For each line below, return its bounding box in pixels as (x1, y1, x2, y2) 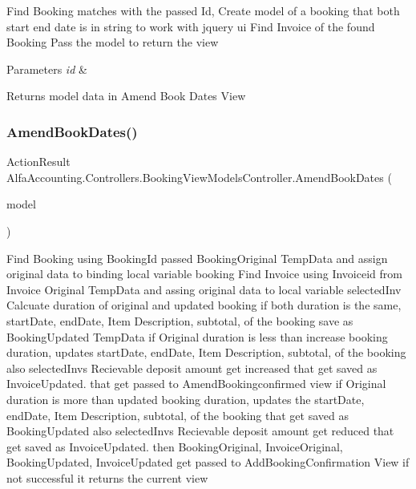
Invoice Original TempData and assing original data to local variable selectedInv (6, 281, 402, 297)
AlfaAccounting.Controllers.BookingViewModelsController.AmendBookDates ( (6, 168, 392, 185)
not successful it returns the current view (6, 469, 208, 486)
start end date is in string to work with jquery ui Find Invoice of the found (6, 18, 375, 34)
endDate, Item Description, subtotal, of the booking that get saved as (6, 406, 349, 423)
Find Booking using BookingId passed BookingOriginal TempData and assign (6, 249, 388, 266)
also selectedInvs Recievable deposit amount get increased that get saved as (6, 359, 378, 376)
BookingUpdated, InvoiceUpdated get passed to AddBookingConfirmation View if (6, 454, 410, 471)
